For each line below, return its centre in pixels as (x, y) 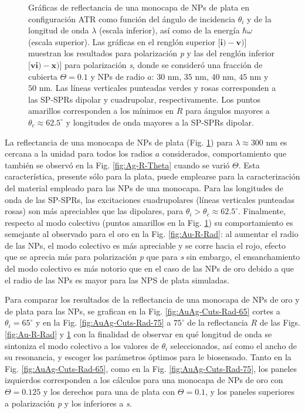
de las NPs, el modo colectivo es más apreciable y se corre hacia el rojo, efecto (145, 245)
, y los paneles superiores (250, 391)
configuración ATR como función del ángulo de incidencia (132, 18)
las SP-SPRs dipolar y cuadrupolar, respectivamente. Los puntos (145, 99)
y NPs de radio (118, 76)
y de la (259, 18)
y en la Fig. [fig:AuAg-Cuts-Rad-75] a (103, 322)
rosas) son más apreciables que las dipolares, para (94, 211)
